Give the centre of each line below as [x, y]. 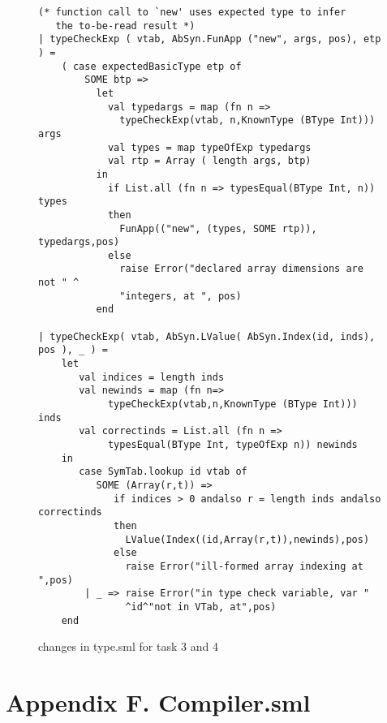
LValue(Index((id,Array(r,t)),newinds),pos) [247, 539]
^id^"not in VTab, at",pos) [201, 607]
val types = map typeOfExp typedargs [209, 147]
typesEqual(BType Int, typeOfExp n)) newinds [232, 445]
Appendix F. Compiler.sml [158, 701]
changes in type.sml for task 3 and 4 [128, 646]
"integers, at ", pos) [181, 296]
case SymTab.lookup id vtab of [163, 472]
